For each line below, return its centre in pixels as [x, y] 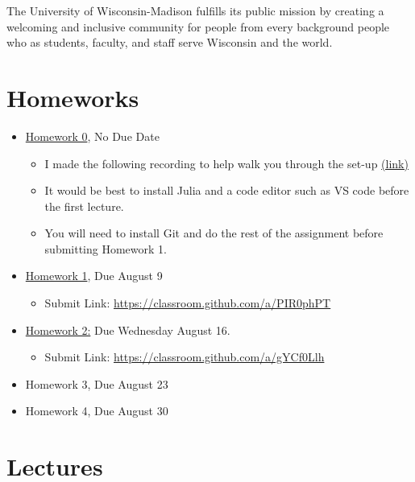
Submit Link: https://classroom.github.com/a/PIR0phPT [188, 303]
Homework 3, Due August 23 [97, 383]
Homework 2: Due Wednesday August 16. [128, 330]
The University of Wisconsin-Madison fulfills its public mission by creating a [195, 10]
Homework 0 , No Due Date [92, 136]
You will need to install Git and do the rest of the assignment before [214, 233]
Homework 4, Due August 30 [97, 411]
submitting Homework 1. [106, 248]
